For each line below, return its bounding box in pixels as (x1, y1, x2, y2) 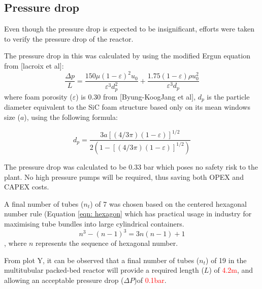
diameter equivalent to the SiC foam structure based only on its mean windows (4, 102, 250, 112)
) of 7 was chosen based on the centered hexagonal (90, 198, 247, 209)
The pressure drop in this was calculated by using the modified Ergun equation (4, 50, 250, 61)
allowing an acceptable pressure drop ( (4, 274, 124, 285)
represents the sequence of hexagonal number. (36, 238, 178, 248)
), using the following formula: (24, 111, 118, 122)
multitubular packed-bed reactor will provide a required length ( (4, 265, 204, 275)
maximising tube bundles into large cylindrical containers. (4, 218, 184, 229)
